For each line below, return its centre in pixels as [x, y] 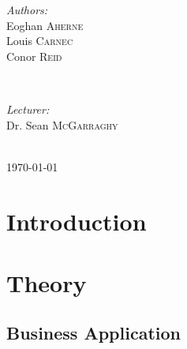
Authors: [27, 9]
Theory [47, 282]
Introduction [77, 221]
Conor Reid [34, 56]
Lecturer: [28, 109]
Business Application [93, 333]
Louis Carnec [40, 41]
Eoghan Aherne [45, 25]
